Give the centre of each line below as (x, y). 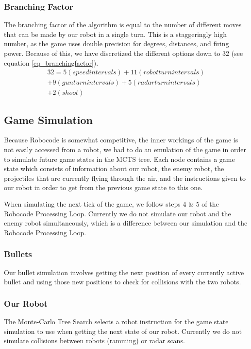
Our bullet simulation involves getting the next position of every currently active (124, 272)
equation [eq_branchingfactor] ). (51, 62)
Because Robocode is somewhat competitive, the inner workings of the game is (121, 140)
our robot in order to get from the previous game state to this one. (103, 187)
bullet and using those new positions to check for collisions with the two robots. (123, 282)
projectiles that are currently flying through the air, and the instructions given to (125, 178)
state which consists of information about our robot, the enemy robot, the (114, 168)
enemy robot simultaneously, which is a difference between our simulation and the (126, 223)
